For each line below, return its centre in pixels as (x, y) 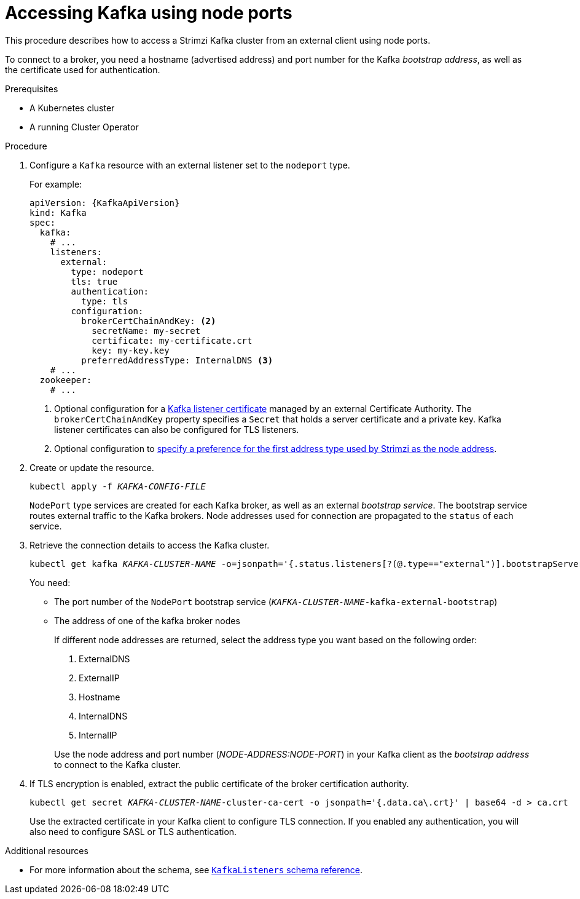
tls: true (94, 281)
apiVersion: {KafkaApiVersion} (105, 203)
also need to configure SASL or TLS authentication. (133, 831)
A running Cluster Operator (84, 127)
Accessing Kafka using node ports (149, 13)
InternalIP (98, 735)
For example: (56, 184)
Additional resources (47, 850)
